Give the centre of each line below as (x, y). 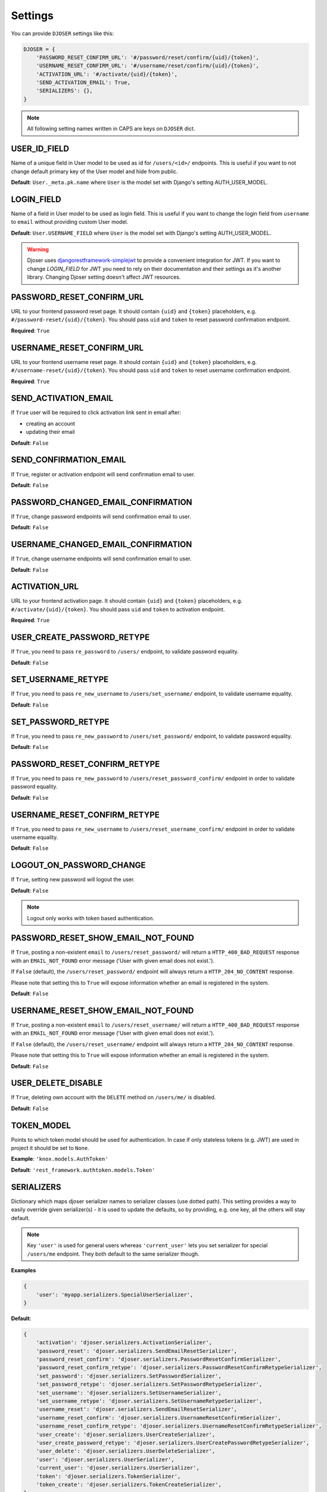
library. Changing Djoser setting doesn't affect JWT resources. (104, 277)
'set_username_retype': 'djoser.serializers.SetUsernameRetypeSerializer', (149, 1401)
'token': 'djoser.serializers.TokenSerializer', (108, 1476)
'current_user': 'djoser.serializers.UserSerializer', (118, 1468)
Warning (38, 249)
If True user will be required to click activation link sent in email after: (96, 412)
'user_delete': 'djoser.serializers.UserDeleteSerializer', (126, 1451)
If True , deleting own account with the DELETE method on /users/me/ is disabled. (113, 1098)
